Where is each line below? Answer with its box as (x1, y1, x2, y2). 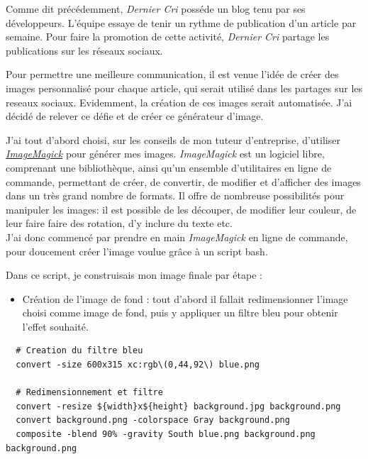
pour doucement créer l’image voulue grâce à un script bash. (6, 243, 268, 258)
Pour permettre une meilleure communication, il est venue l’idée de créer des (6, 67, 339, 82)
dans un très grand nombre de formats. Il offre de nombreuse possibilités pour (6, 188, 345, 203)
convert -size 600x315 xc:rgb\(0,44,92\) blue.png (16, 360, 260, 370)
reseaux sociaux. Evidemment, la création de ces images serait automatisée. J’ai (6, 94, 352, 109)
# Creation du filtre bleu (16, 345, 143, 356)
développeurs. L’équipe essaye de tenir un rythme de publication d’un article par (6, 15, 357, 30)
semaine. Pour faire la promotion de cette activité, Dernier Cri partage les (6, 29, 330, 44)
